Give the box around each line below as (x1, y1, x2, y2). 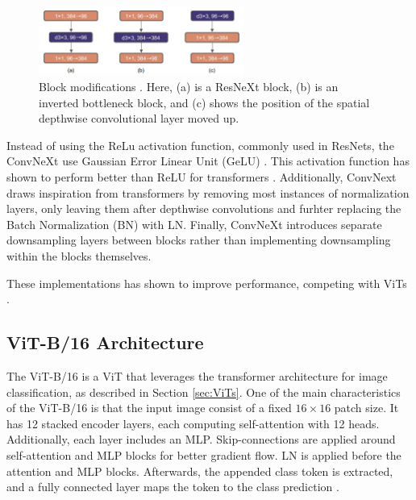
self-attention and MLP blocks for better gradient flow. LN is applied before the (6, 446, 401, 463)
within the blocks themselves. (6, 247, 152, 264)
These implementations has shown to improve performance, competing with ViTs (6, 274, 407, 291)
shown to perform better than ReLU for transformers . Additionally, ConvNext (6, 169, 397, 185)
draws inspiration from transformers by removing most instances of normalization (6, 184, 410, 201)
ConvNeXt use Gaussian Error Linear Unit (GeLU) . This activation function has (6, 152, 410, 169)
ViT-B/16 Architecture (6, 330, 204, 355)
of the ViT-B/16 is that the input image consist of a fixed (6, 399, 292, 416)
